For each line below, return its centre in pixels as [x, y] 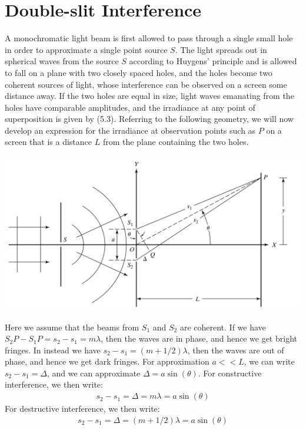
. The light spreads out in [221, 49]
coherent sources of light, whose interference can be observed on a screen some [146, 84]
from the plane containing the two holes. [176, 142]
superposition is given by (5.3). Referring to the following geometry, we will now [149, 119]
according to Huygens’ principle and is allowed [213, 61]
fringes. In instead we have [53, 350]
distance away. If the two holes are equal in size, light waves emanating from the [149, 96]
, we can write [269, 361]
